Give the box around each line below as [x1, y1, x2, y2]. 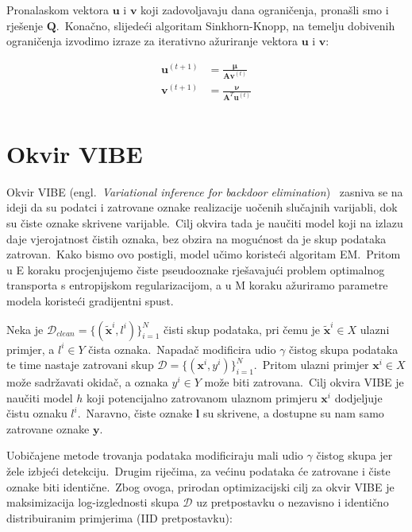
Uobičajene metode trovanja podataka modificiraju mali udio [6, 447, 303, 464]
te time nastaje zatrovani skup [6, 356, 154, 373]
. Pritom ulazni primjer [253, 356, 369, 373]
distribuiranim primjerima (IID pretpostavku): [6, 509, 233, 526]
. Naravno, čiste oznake [77, 405, 193, 421]
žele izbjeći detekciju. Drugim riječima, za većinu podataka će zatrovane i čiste [6, 463, 391, 480]
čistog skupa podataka [289, 340, 399, 357]
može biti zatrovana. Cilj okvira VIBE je [204, 374, 404, 390]
